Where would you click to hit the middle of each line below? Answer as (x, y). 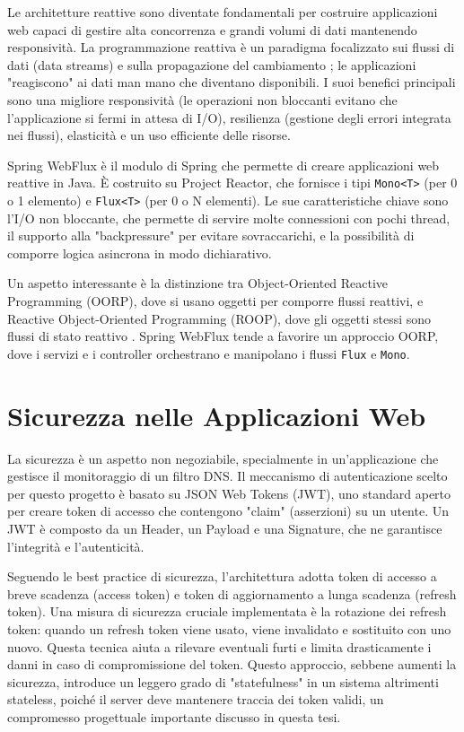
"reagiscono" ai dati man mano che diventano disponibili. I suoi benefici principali (232, 82)
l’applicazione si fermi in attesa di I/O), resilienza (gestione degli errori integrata (229, 117)
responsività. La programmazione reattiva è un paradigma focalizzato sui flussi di (231, 47)
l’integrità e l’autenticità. (76, 546)
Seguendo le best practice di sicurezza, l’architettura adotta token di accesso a (222, 576)
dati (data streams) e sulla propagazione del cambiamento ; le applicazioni (212, 64)
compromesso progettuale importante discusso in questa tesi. (174, 716)
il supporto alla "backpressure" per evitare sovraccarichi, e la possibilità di (211, 235)
